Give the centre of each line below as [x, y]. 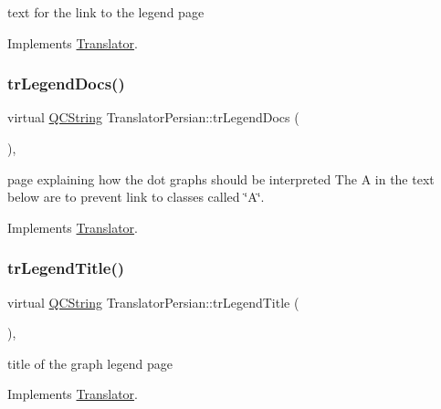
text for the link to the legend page [106, 12]
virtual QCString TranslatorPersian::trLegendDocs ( [153, 117]
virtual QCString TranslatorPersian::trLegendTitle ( [153, 302]
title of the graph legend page [90, 363]
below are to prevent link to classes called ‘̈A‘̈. [136, 197]
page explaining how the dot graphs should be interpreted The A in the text [221, 178]
